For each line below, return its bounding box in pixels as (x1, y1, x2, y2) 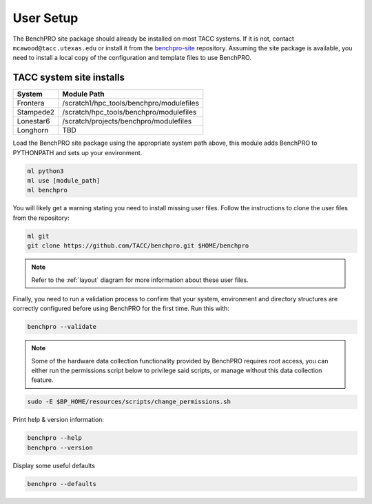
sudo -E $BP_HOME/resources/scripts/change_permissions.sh (27, 398, 231, 406)
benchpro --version (27, 443, 93, 452)
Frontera (17, 99, 45, 108)
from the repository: (12, 214, 70, 222)
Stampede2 (17, 108, 55, 117)
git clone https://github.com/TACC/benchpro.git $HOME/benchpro (27, 242, 249, 250)
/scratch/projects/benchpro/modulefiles (62, 117, 192, 126)
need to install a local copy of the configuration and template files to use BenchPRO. (12, 54, 251, 62)
